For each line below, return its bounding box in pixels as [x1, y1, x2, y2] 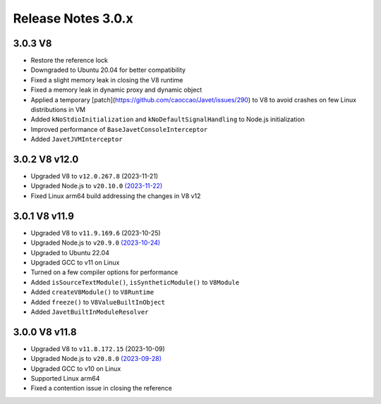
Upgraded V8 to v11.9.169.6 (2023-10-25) [30, 228, 162, 237]
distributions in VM [30, 106, 86, 114]
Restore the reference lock [30, 56, 109, 65]
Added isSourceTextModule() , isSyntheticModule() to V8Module [30, 278, 240, 286]
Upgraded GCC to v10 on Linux [30, 364, 121, 373]
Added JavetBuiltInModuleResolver [30, 307, 149, 316]
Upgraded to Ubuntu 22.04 [30, 248, 109, 257]
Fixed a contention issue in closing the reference [30, 384, 172, 393]
